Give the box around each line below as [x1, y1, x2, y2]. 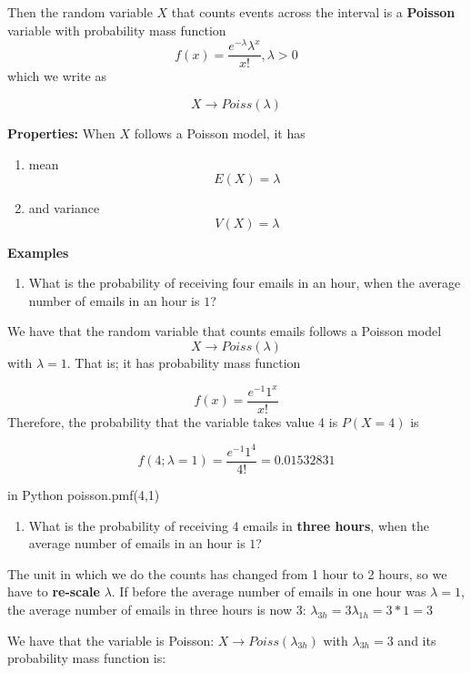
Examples [7, 242, 69, 261]
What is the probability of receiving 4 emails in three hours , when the [28, 515, 429, 535]
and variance [28, 199, 100, 218]
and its [397, 630, 436, 649]
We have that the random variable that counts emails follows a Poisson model [7, 321, 442, 341]
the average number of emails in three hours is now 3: [7, 599, 306, 618]
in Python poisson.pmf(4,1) [7, 484, 160, 504]
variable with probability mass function [7, 20, 226, 39]
